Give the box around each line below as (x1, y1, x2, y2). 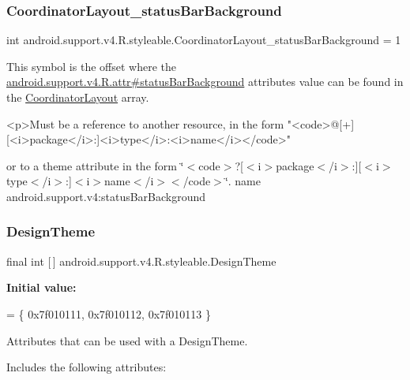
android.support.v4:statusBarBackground (6, 188, 206, 204)
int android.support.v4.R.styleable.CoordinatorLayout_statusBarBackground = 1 (6, 32, 401, 48)
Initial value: (6, 279, 77, 296)
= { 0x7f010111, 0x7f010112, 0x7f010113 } (6, 305, 212, 322)
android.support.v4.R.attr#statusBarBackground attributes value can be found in (6, 73, 404, 90)
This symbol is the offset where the (6, 58, 176, 74)
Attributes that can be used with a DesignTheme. (6, 332, 248, 348)
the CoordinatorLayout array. (6, 89, 149, 105)
